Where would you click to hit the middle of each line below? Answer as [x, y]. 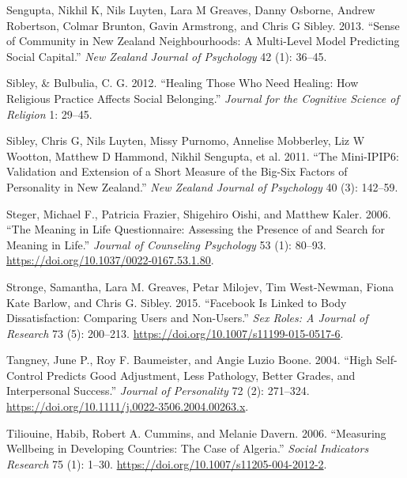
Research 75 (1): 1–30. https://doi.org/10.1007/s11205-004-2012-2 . [167, 463]
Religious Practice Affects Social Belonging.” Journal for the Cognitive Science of [203, 98]
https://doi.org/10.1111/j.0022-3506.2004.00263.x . [128, 406]
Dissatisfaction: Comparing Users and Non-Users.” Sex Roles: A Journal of [187, 318]
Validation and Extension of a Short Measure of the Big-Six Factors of [177, 171]
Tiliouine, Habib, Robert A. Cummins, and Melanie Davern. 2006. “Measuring [196, 432]
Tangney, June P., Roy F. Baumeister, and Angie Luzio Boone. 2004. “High [190, 360]
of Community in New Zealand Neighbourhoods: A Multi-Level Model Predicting [203, 41]
